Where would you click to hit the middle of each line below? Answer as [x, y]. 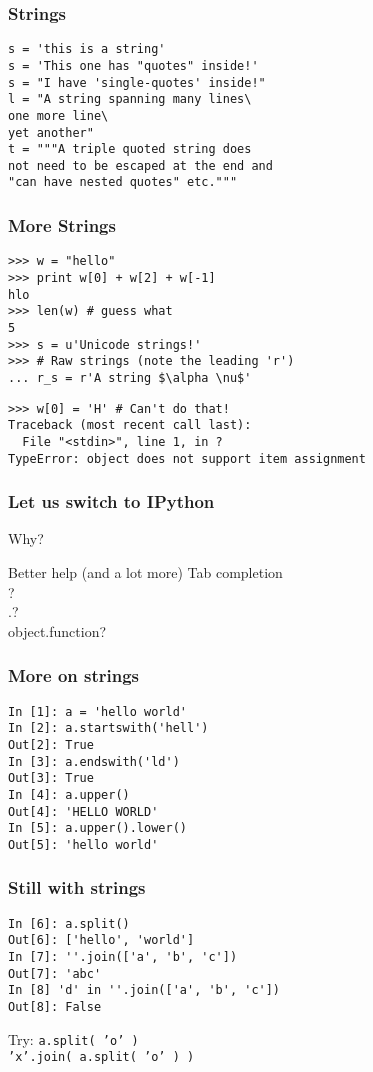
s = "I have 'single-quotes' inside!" [137, 82]
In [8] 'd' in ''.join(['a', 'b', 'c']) [144, 990]
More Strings [62, 225]
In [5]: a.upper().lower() [97, 828]
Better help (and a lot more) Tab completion [145, 572]
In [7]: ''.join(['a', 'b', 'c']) [123, 957]
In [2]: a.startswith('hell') [108, 728]
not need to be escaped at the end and [140, 165]
